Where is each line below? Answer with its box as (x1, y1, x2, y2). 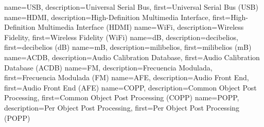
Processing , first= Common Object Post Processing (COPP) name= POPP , (4, 92, 239, 103)
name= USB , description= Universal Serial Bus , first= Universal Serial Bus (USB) (4, 2, 258, 12)
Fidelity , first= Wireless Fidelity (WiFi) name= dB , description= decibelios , (4, 31, 238, 42)
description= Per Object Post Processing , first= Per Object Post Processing (4, 102, 240, 113)
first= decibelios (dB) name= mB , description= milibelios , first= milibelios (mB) (4, 42, 252, 52)
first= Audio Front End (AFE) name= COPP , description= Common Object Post (4, 82, 257, 93)
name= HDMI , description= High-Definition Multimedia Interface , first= (4, 11, 231, 22)
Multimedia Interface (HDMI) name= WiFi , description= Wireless (38, 22, 244, 32)
